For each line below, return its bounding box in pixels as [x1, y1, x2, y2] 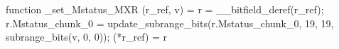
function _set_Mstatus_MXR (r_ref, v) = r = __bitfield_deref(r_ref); [6, 2, 324, 16]
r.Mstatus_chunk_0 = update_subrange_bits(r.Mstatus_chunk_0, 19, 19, [6, 15, 334, 30]
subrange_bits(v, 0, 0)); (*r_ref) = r [6, 29, 168, 44]
